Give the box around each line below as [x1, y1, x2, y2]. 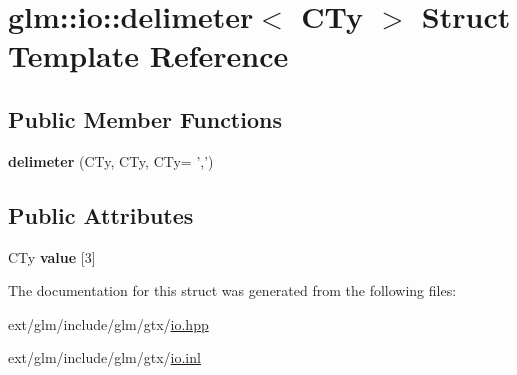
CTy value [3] [8, 246, 96, 267]
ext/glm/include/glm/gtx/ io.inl [8, 347, 201, 368]
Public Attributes [8, 199, 194, 230]
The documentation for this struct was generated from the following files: [8, 280, 457, 301]
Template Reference [8, 35, 289, 76]
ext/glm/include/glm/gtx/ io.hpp [8, 313, 209, 334]
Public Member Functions [8, 103, 282, 134]
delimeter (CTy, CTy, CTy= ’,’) [8, 150, 214, 171]
